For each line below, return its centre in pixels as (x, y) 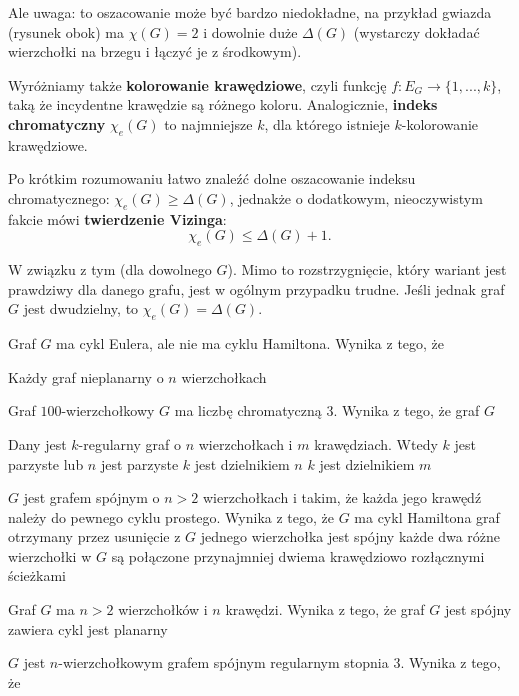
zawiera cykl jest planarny (88, 628)
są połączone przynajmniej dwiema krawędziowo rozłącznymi (298, 555)
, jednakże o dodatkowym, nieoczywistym (356, 197)
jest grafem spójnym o (91, 497)
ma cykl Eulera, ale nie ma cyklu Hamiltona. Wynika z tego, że (250, 343)
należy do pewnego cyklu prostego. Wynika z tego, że (171, 516)
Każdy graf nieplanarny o (86, 376)
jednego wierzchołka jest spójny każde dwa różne (350, 536)
